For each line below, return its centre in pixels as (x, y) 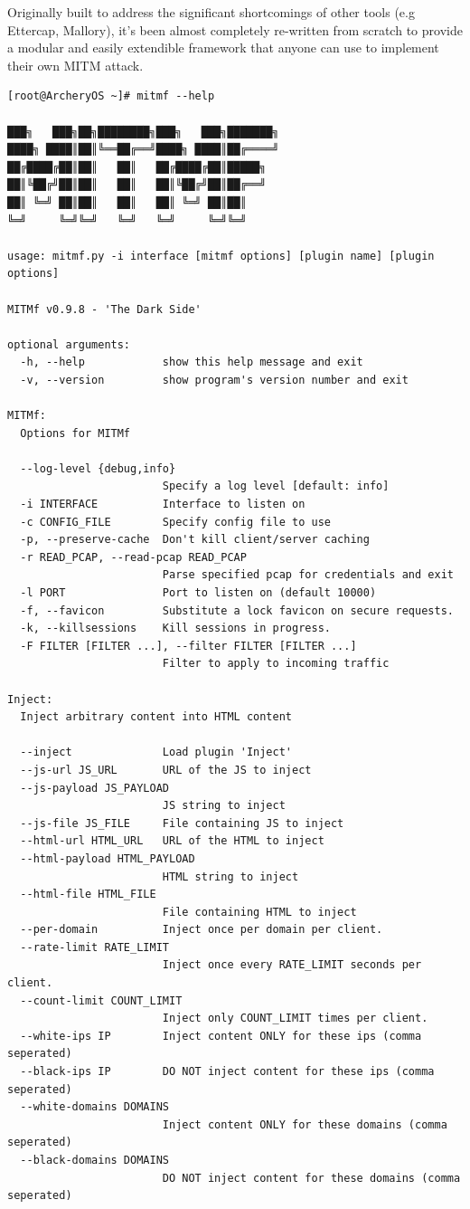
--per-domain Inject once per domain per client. (202, 930)
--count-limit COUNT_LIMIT (101, 1000)
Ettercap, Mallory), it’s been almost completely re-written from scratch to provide (235, 29)
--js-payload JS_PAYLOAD (94, 788)
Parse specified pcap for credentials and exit (308, 575)
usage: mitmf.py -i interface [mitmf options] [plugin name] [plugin (221, 256)
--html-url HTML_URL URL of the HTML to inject (172, 841)
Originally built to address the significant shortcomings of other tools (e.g (211, 12)
